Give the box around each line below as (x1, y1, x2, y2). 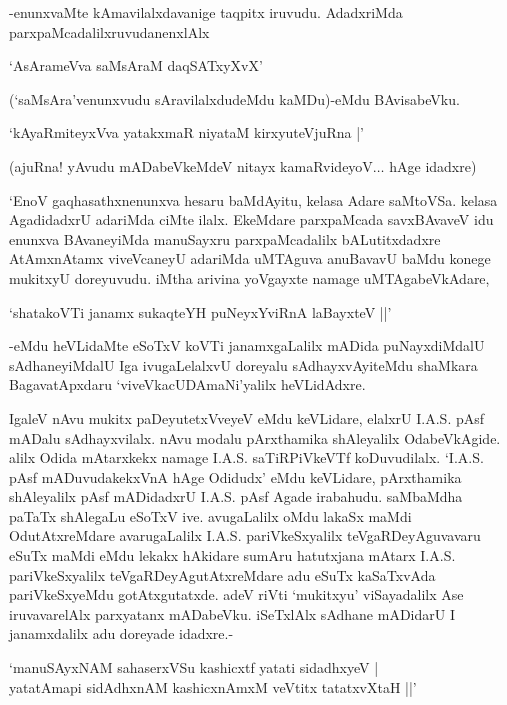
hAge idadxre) (389, 155, 477, 176)
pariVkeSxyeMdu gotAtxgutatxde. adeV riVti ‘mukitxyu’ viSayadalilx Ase (9, 584, 464, 605)
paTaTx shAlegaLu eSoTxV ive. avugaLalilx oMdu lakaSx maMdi (9, 505, 412, 526)
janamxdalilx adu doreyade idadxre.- (9, 623, 234, 644)
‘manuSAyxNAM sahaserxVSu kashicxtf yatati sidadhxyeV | (9, 657, 379, 678)
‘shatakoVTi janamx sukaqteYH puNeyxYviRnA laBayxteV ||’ (9, 301, 392, 322)
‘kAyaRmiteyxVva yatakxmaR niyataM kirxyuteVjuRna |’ (9, 122, 364, 143)
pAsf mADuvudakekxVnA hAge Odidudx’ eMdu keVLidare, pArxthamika (9, 466, 462, 487)
